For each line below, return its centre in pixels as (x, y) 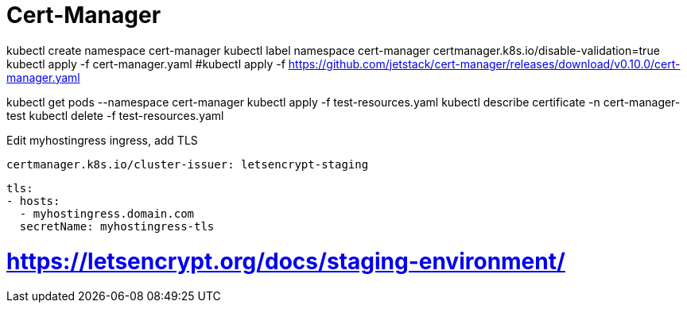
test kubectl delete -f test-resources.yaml (115, 115)
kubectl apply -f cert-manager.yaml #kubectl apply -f (146, 64)
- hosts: (33, 201)
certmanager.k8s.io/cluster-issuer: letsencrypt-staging (188, 164)
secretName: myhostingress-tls (117, 226)
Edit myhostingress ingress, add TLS (102, 140)
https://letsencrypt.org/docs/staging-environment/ (286, 261)
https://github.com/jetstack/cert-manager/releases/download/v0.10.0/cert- (484, 64)
